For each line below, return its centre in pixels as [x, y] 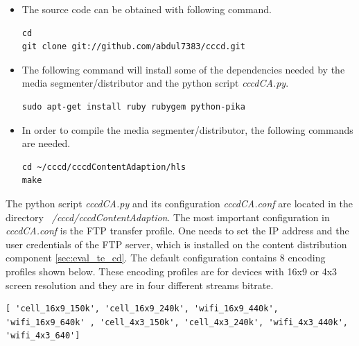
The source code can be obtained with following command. [147, 9]
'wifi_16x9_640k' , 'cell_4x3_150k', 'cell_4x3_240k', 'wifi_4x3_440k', [177, 322]
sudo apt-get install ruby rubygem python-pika [133, 106]
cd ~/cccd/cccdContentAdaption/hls [104, 167]
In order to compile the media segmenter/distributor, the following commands [187, 129]
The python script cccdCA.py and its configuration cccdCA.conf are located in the [179, 203]
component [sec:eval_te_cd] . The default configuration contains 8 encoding [166, 258]
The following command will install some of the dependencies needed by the [183, 69]
